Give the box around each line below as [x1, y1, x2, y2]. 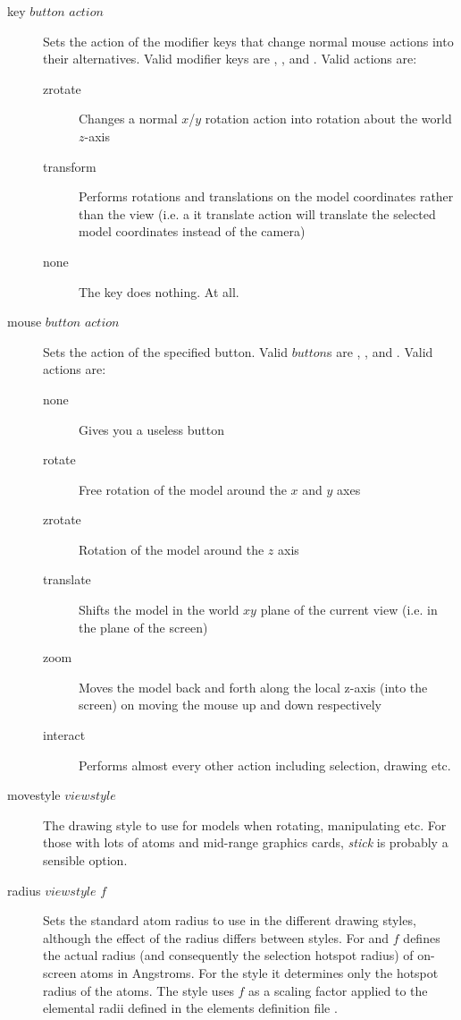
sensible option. [43, 851, 128, 869]
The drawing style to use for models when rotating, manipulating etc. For [43, 815, 447, 834]
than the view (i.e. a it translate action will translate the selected [79, 204, 436, 223]
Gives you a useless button [79, 420, 224, 438]
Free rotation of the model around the [79, 480, 287, 498]
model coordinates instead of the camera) [79, 222, 306, 241]
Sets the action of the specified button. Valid [43, 342, 288, 361]
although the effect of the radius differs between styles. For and [43, 928, 390, 947]
